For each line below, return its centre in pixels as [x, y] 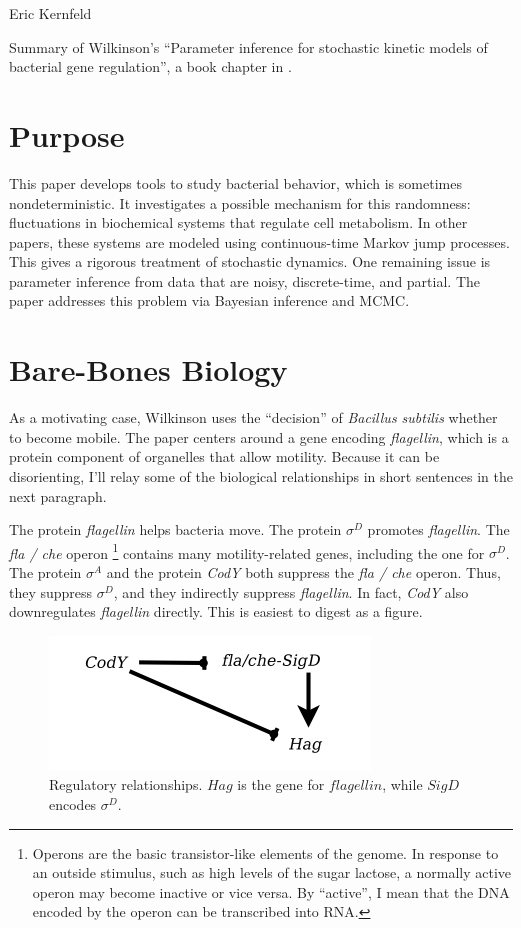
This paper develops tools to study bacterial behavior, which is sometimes [235, 182]
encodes [73, 803]
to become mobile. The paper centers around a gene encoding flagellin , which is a [259, 436]
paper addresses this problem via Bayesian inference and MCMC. [209, 300]
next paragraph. [58, 495]
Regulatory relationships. [126, 784]
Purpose [67, 134]
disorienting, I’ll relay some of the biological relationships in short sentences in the [261, 475]
